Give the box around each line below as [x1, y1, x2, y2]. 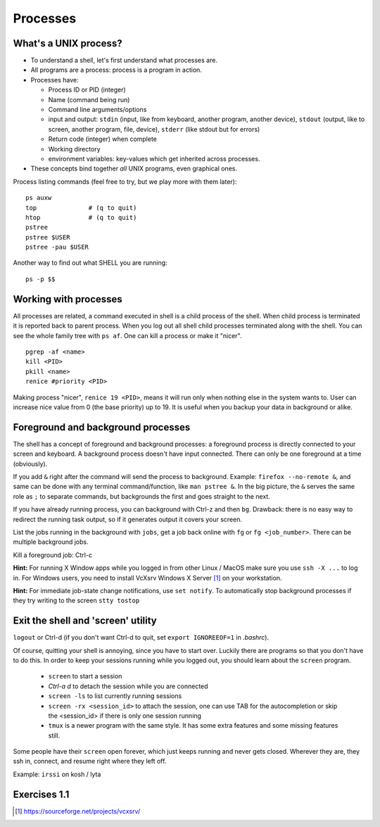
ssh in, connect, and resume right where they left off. [13, 757, 167, 766]
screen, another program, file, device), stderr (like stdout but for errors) [48, 125, 260, 133]
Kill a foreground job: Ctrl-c [13, 550, 93, 559]
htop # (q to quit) [25, 213, 137, 221]
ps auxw [25, 194, 52, 202]
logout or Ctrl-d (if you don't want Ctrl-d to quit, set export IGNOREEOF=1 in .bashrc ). [13, 633, 270, 642]
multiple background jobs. [13, 537, 89, 546]
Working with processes [13, 293, 122, 305]
